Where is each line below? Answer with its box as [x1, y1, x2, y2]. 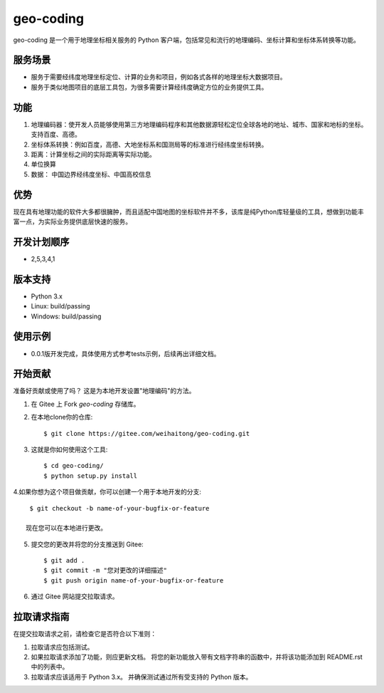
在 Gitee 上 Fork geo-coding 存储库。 [31, 400, 140, 408]
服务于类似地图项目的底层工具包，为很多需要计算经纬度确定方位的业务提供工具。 [31, 83, 268, 91]
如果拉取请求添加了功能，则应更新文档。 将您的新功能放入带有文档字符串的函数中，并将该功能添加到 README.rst [31, 652, 363, 661]
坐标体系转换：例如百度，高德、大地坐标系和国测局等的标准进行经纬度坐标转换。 [31, 140, 268, 149]
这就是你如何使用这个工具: [31, 445, 108, 454]
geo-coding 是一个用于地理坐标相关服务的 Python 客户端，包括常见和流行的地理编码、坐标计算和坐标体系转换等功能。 [13, 36, 361, 44]
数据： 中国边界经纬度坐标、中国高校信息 [31, 170, 151, 178]
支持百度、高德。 [31, 130, 81, 139]
